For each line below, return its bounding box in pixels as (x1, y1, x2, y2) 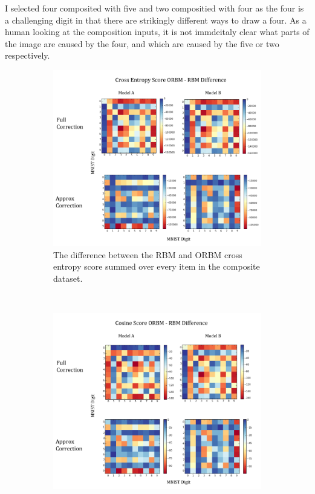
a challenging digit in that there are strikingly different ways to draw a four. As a (5, 13, 307, 26)
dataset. (53, 271, 83, 284)
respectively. (5, 49, 50, 62)
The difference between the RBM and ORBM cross (53, 248, 242, 261)
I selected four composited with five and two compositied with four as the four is (5, 2, 304, 14)
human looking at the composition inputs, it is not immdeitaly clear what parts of (5, 25, 310, 38)
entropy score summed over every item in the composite (53, 260, 260, 273)
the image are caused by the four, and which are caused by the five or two (5, 37, 279, 50)
